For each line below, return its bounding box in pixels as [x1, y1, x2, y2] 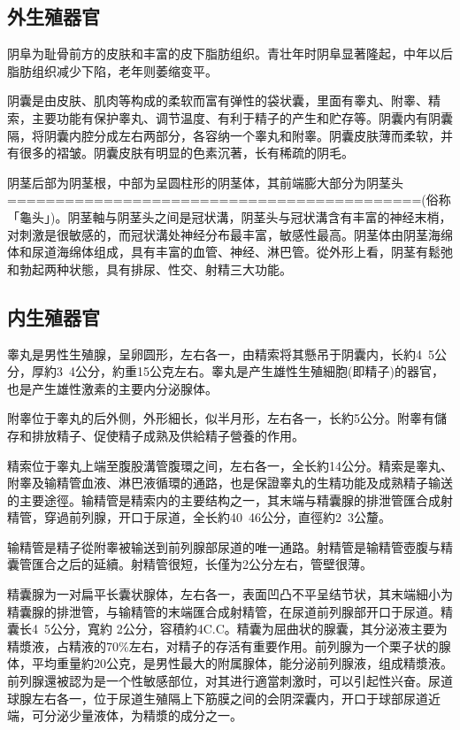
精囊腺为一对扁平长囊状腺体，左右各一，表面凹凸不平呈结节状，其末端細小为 [7, 585, 453, 603]
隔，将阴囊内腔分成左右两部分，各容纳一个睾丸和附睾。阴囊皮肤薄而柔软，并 [7, 126, 453, 144]
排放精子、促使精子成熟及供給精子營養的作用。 [31, 426, 304, 444]
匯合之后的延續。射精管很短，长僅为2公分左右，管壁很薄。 [31, 555, 372, 573]
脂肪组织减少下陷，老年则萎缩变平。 [7, 61, 218, 80]
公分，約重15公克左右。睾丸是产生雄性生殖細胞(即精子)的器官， [74, 362, 444, 380]
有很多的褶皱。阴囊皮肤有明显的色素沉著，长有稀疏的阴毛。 [7, 143, 354, 162]
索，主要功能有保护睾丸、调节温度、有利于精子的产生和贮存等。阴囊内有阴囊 [7, 108, 453, 127]
